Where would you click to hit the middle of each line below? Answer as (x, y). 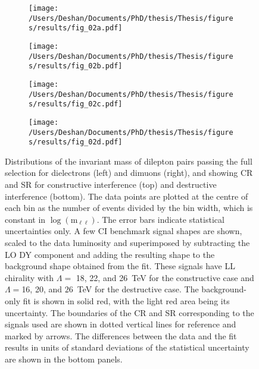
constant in (25, 219)
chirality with (29, 277)
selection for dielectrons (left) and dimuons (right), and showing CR (129, 173)
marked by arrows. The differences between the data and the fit (121, 335)
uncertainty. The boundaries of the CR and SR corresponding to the (129, 312)
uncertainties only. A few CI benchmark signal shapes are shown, (124, 231)
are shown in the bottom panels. (64, 359)
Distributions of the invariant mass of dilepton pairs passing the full (129, 161)
